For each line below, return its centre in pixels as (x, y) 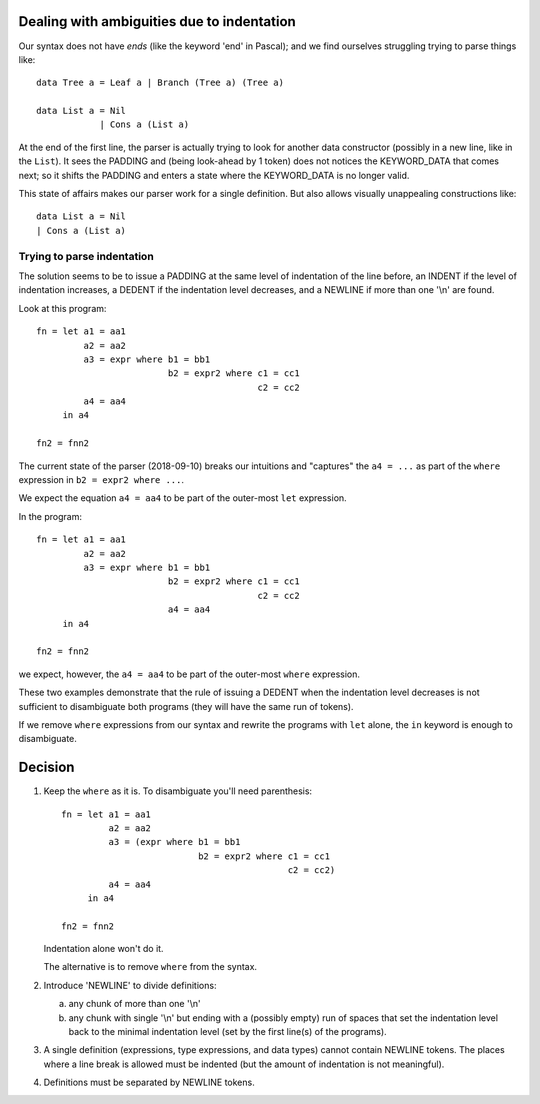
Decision (46, 767)
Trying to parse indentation (86, 256)
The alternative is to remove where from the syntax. (150, 967)
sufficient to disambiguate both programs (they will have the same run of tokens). (186, 706)
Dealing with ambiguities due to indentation (157, 21)
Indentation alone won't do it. (103, 949)
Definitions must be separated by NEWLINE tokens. (149, 1082)
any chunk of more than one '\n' (134, 1004)
